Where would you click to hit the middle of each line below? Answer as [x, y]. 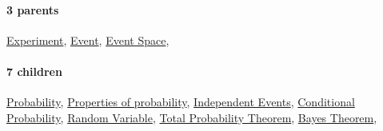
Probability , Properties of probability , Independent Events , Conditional [181, 102]
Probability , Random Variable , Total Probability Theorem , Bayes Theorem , [192, 117]
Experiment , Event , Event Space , [88, 40]
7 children [34, 71]
